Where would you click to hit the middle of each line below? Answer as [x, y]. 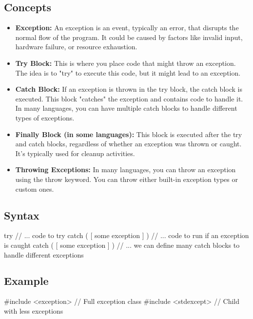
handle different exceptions [44, 254]
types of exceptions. [45, 117]
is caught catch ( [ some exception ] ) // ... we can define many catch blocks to [122, 245]
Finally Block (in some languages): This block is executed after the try [129, 134]
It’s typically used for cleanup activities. [75, 153]
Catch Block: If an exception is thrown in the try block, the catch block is [129, 89]
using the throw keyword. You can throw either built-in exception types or [126, 179]
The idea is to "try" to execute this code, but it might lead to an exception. [128, 72]
